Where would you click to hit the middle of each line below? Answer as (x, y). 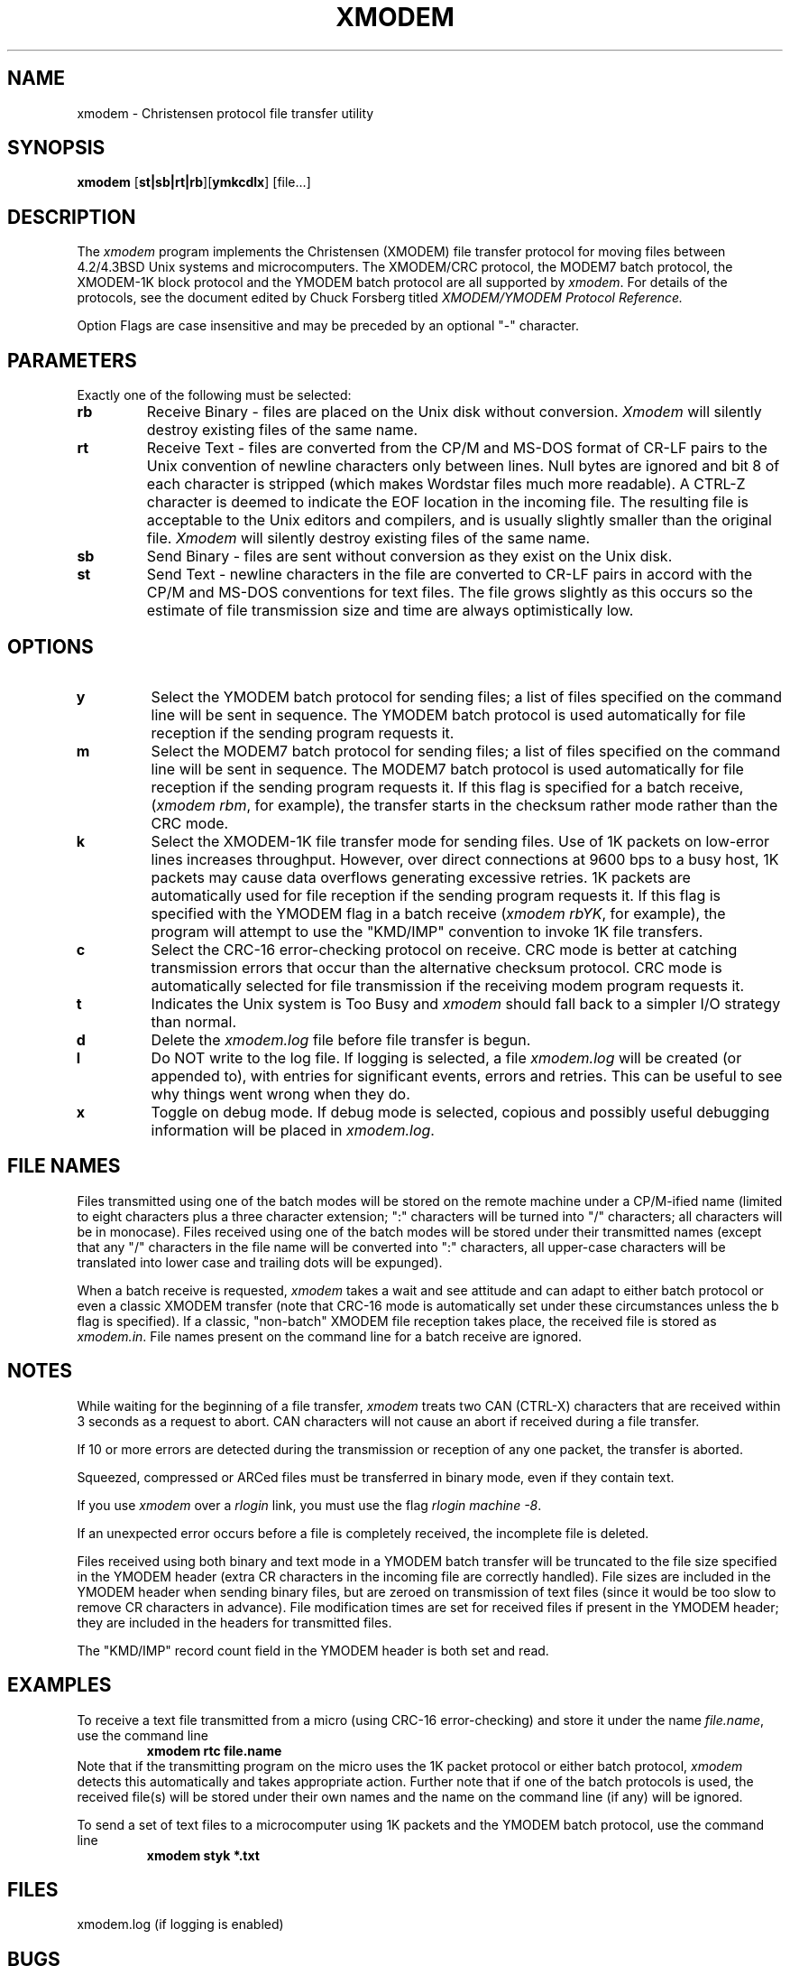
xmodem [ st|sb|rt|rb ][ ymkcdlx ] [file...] (194, 182)
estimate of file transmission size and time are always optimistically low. (390, 611)
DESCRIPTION (72, 217)
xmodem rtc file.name (214, 1750)
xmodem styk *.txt (203, 1855)
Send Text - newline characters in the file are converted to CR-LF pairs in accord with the (450, 575)
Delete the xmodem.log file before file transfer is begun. (341, 1039)
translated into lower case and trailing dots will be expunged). (260, 1262)
